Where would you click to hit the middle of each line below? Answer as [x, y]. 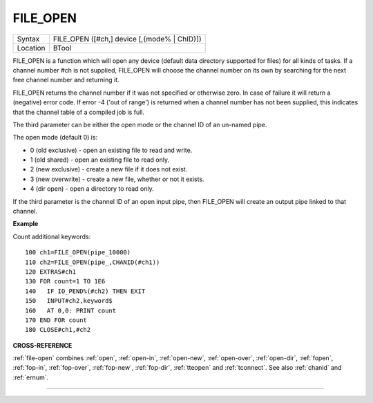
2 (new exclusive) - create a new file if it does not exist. [109, 169]
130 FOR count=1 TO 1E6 [65, 281]
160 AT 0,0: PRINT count [71, 310]
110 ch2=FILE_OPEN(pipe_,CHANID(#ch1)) [93, 262]
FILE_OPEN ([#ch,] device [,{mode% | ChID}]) [127, 39]
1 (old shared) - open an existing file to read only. [99, 160]
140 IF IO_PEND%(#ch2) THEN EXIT [85, 291]
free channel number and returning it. [66, 80]
